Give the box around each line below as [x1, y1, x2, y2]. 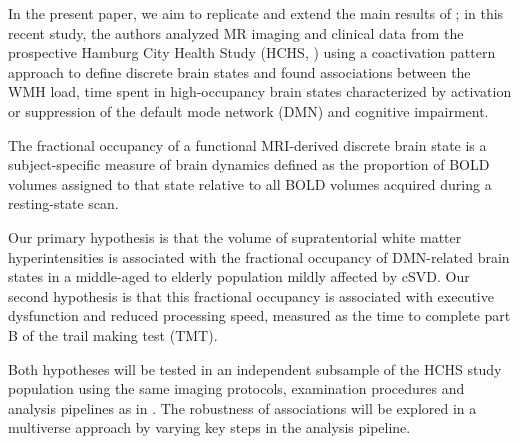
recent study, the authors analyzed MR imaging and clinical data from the [8, 22, 464, 43]
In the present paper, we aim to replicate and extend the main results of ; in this [8, 3, 504, 23]
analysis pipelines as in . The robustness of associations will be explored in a [8, 397, 477, 418]
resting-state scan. [8, 193, 119, 214]
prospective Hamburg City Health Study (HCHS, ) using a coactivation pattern [8, 42, 496, 63]
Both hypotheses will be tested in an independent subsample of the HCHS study [8, 358, 502, 379]
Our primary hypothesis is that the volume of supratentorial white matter [8, 226, 462, 247]
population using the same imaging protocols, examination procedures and [8, 378, 465, 399]
